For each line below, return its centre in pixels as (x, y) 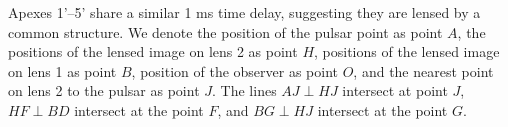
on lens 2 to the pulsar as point (104, 90)
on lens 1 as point (62, 70)
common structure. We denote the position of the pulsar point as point (225, 31)
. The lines (244, 90)
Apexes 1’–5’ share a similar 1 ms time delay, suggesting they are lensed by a (244, 12)
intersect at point (395, 90)
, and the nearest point (423, 70)
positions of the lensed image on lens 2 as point (153, 51)
